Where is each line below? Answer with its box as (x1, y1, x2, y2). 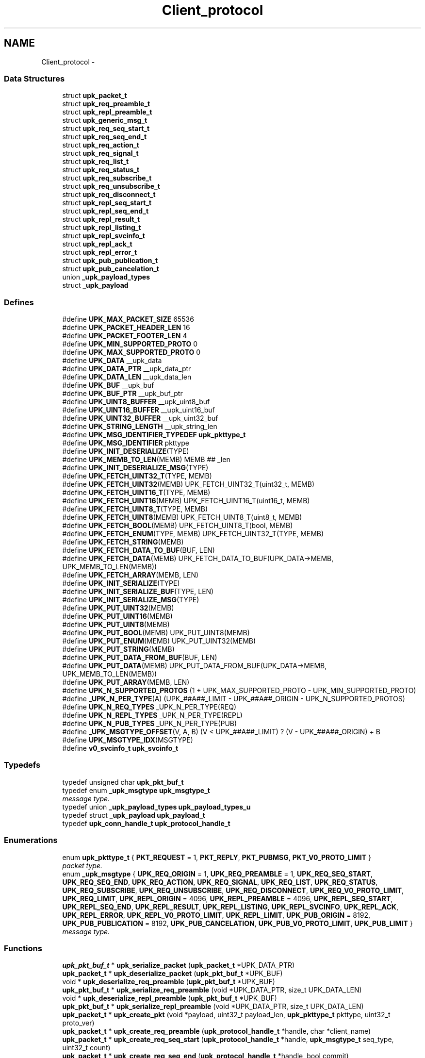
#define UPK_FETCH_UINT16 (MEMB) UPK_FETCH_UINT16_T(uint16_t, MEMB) (62, 496, 310, 505)
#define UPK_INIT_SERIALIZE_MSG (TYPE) (62, 595, 199, 604)
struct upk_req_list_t (62, 157, 129, 166)
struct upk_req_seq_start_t (62, 124, 150, 133)
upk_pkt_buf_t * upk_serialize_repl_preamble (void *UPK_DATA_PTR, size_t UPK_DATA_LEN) (62, 1002, 364, 1011)
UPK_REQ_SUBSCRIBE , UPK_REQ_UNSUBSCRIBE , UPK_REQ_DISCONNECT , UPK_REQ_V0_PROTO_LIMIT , (62, 886, 404, 894)
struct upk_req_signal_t (62, 149, 139, 158)
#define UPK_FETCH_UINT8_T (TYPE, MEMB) (62, 505, 208, 513)
